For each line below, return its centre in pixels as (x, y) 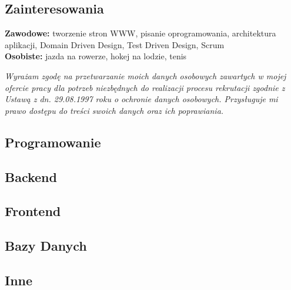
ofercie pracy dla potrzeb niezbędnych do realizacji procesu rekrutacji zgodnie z (145, 87)
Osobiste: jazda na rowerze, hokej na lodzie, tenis (96, 56)
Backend (31, 176)
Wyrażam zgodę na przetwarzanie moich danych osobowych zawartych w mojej (145, 75)
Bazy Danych (46, 246)
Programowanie (53, 142)
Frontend (33, 211)
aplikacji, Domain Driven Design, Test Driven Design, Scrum (115, 44)
